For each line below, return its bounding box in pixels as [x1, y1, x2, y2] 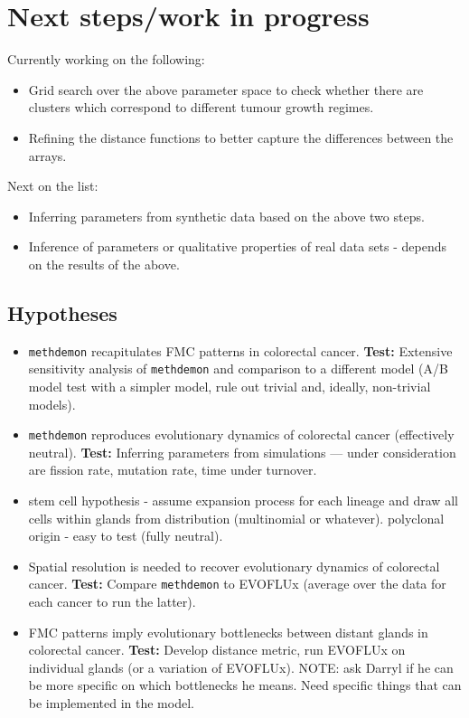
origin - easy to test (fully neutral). [28, 526, 223, 545]
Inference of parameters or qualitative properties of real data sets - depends [28, 237, 447, 256]
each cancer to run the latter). [28, 592, 196, 611]
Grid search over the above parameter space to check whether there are [28, 80, 424, 99]
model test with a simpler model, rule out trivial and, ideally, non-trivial [28, 376, 431, 395]
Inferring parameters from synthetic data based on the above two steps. [28, 206, 425, 225]
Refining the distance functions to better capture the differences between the [28, 128, 454, 146]
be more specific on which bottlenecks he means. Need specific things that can [28, 675, 462, 694]
